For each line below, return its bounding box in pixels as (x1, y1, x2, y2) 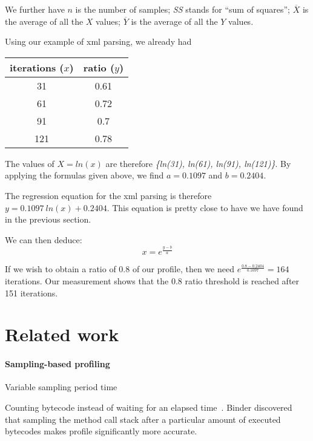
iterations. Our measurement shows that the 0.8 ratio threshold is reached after (5, 275, 300, 287)
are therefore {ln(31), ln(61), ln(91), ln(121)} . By (105, 157, 291, 169)
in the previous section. (5, 213, 91, 226)
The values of (5, 157, 54, 169)
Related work (5, 322, 119, 347)
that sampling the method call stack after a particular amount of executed (5, 413, 281, 425)
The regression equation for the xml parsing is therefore (5, 189, 212, 201)
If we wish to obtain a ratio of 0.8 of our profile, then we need (5, 263, 234, 275)
